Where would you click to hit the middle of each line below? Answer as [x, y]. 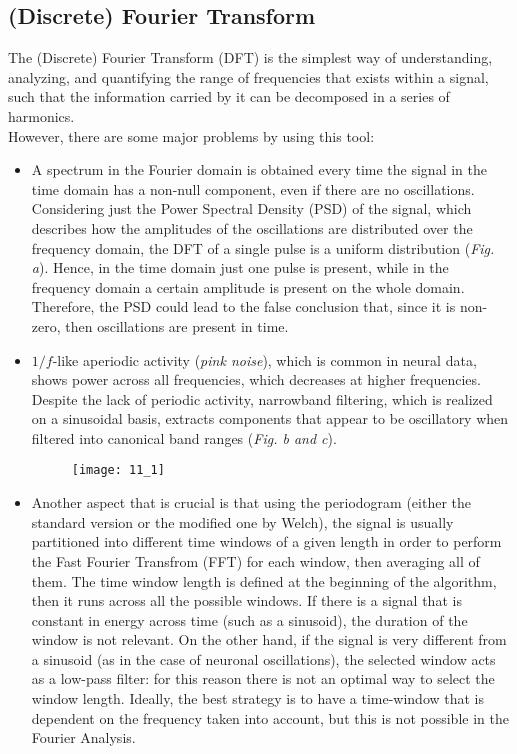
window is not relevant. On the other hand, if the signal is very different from [269, 639]
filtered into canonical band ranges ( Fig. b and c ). [184, 437]
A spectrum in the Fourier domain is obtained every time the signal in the [259, 169]
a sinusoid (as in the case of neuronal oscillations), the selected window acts [263, 658]
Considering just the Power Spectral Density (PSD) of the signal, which [251, 208]
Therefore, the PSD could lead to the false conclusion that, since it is [243, 306]
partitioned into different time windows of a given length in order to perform [266, 541]
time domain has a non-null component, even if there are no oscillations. [253, 188]
